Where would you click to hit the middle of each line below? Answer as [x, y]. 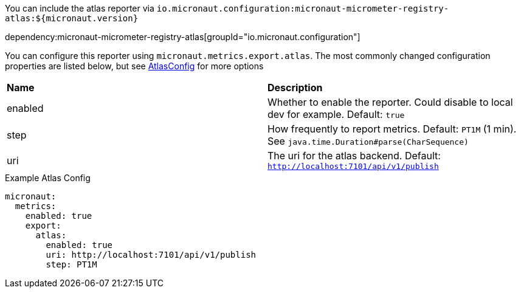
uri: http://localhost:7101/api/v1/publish [151, 255]
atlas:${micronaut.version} [72, 18]
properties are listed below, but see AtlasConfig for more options [134, 66]
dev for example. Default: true [336, 114]
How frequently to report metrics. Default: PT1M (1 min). [392, 129]
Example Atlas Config [48, 178]
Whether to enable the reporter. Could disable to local [390, 102]
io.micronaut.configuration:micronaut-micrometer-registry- [303, 9]
